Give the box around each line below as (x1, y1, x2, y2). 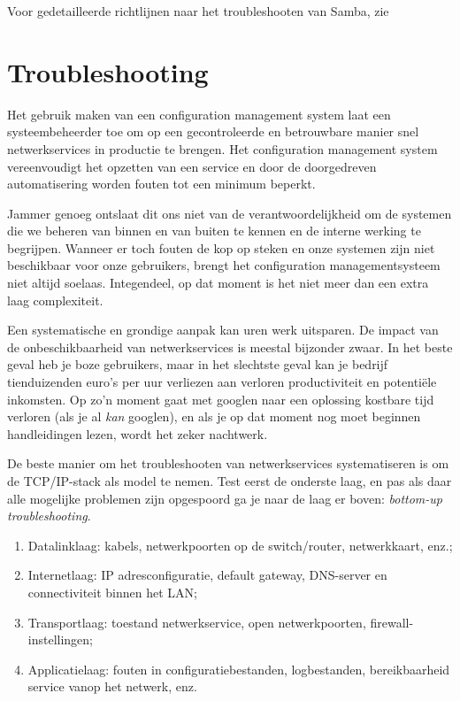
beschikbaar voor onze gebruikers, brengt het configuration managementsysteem (7, 256, 441, 274)
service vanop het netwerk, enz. (27, 677, 197, 696)
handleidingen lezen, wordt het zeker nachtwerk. (7, 424, 268, 443)
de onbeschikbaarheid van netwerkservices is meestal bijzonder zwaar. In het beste (7, 337, 453, 356)
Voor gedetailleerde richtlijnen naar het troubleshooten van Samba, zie (7, 2, 389, 19)
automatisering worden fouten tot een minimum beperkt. (7, 174, 316, 193)
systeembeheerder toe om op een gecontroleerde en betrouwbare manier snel (7, 122, 419, 141)
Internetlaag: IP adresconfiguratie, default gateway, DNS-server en (27, 566, 387, 584)
